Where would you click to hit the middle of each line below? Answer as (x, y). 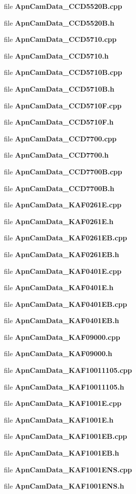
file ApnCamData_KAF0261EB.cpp (66, 238)
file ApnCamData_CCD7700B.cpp (63, 171)
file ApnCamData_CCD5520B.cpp (63, 6)
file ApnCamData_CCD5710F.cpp (63, 105)
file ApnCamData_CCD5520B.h (59, 22)
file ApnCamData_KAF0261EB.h (62, 254)
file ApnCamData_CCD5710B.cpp (63, 72)
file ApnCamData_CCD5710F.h (59, 122)
